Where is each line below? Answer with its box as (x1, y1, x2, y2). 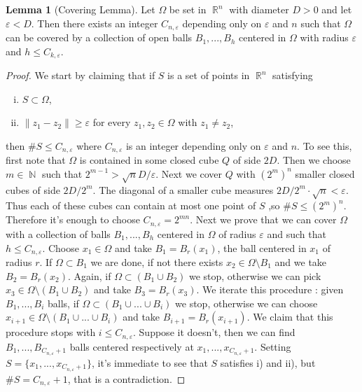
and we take (274, 254, 327, 269)
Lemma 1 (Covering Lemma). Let (6, 2, 155, 16)
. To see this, (297, 138, 352, 153)
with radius (300, 30, 349, 45)
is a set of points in (167, 68, 250, 83)
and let (321, 2, 352, 16)
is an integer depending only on (125, 138, 261, 153)
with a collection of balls (6, 226, 111, 241)
